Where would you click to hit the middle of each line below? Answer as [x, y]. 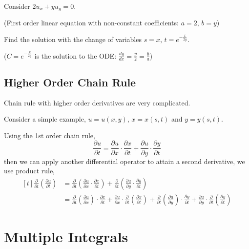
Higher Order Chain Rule [70, 82]
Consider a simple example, [45, 119]
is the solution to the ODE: [75, 55]
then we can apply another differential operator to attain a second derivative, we [124, 161]
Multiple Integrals [66, 236]
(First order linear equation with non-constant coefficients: [91, 23]
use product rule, [30, 171]
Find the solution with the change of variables [73, 39]
